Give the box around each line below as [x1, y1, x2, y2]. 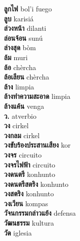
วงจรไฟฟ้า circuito [4, 159, 55, 169]
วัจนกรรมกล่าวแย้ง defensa [4, 208, 76, 218]
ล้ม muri [4, 52, 28, 62]
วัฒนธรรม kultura [4, 218, 54, 228]
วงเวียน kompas [4, 198, 48, 208]
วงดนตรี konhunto [4, 169, 55, 179]
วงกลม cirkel [4, 130, 40, 140]
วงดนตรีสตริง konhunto [4, 178, 69, 189]
